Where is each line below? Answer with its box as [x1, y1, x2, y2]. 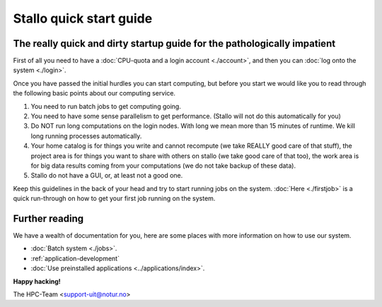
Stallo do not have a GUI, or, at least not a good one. [30, 171, 183, 180]
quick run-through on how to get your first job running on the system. [13, 195, 216, 203]
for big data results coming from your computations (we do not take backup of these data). [30, 161, 296, 170]
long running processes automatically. [30, 132, 142, 140]
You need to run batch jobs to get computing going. [30, 102, 182, 110]
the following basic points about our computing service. [13, 89, 176, 98]
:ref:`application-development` [30, 254, 120, 262]
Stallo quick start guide [13, 11, 153, 26]
